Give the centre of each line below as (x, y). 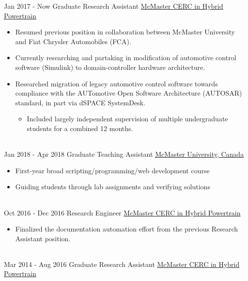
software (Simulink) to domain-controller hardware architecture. (110, 67)
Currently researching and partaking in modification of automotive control (126, 58)
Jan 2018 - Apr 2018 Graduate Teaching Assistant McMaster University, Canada (124, 154)
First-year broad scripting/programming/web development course (112, 170)
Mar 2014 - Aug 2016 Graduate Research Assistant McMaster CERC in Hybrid (122, 264)
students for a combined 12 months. (80, 128)
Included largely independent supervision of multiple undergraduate (127, 119)
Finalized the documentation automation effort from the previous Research (126, 229)
